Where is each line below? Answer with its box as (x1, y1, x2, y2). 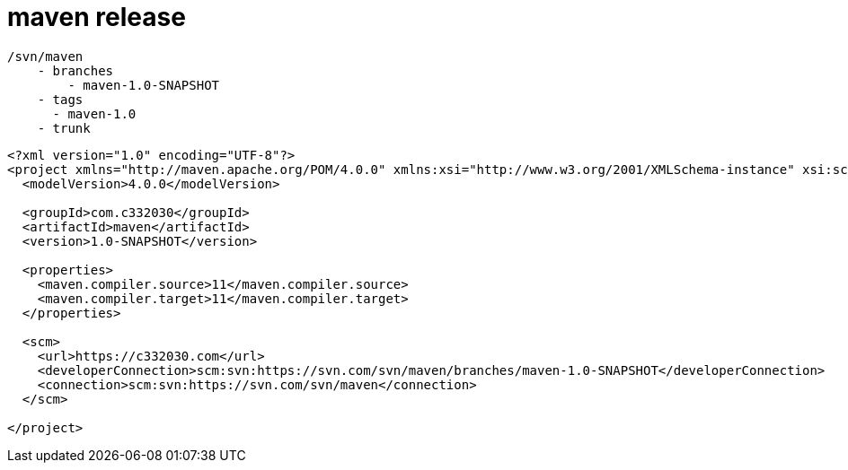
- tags (37, 91, 84, 107)
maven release (7, 2, 186, 32)
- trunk (37, 120, 91, 135)
